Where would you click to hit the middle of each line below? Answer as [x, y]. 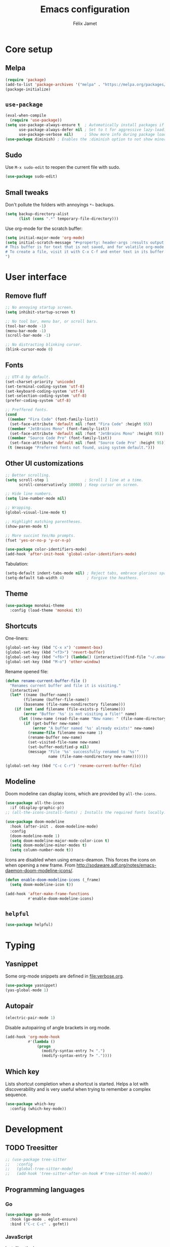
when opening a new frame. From [40, 865]
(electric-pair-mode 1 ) [30, 1018]
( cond [11, 414]
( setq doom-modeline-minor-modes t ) [48, 845]
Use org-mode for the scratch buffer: [44, 228]
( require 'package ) [26, 80]
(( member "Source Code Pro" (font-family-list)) [60, 438]
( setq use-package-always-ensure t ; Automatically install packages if [85, 125]
